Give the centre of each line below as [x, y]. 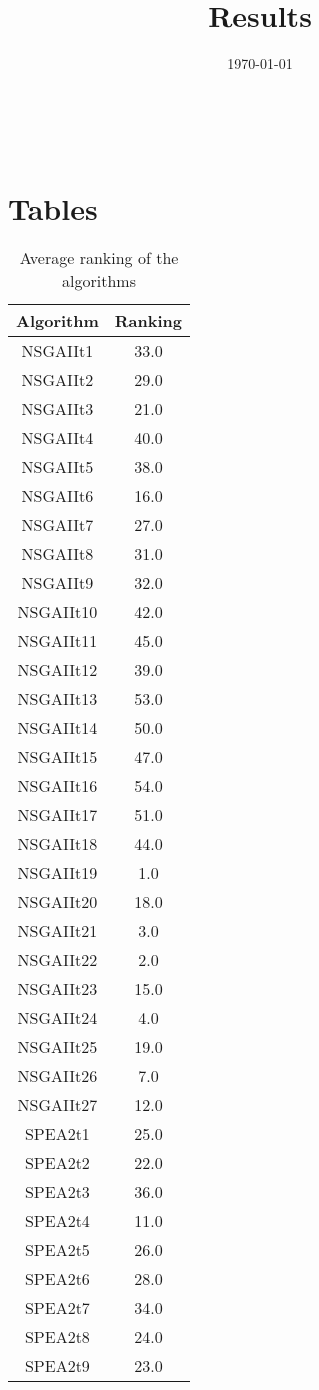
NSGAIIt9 [57, 583]
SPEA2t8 [57, 1337]
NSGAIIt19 [57, 873]
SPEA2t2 [57, 1163]
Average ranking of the [99, 258]
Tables [53, 207]
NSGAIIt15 [57, 757]
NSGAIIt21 [57, 931]
